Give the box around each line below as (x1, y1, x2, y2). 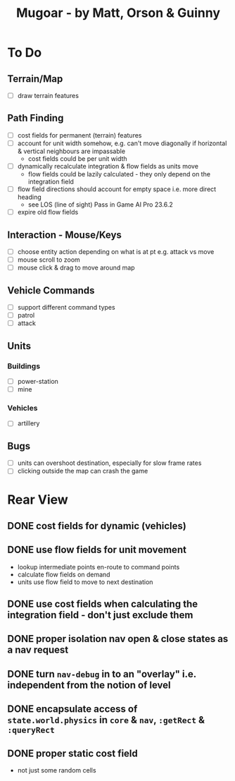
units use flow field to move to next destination (17, 577, 153, 586)
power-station (17, 377, 58, 385)
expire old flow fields (17, 208, 79, 217)
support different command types (17, 303, 115, 311)
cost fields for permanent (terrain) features (17, 131, 142, 139)
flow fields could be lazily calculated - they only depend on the (27, 170, 211, 178)
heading (17, 193, 42, 202)
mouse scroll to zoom (17, 255, 81, 264)
